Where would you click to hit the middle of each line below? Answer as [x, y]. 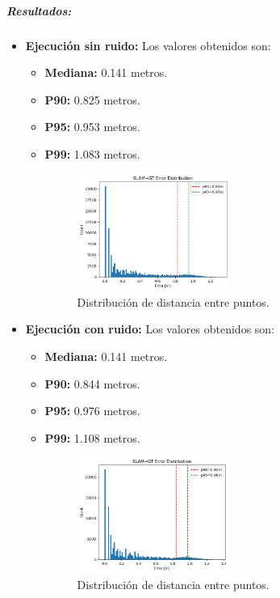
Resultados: [39, 10]
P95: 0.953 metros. [92, 127]
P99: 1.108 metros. [92, 437]
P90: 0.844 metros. [92, 383]
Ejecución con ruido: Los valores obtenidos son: [150, 329]
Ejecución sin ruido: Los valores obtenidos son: [148, 45]
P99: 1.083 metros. [92, 153]
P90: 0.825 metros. [92, 99]
